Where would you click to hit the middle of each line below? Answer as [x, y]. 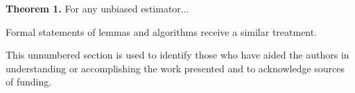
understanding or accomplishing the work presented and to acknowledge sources [175, 68]
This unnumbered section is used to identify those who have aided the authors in [177, 55]
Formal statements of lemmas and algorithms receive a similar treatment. [162, 31]
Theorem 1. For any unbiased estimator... [97, 8]
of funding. [29, 82]
